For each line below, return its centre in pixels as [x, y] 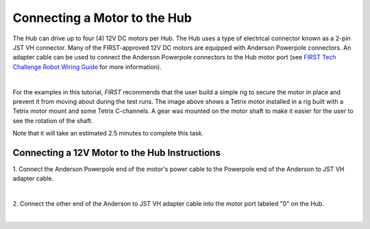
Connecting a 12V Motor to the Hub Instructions [116, 153]
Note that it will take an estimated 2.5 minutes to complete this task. [108, 133]
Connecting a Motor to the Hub [102, 18]
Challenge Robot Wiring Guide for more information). [87, 67]
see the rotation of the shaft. [53, 120]
